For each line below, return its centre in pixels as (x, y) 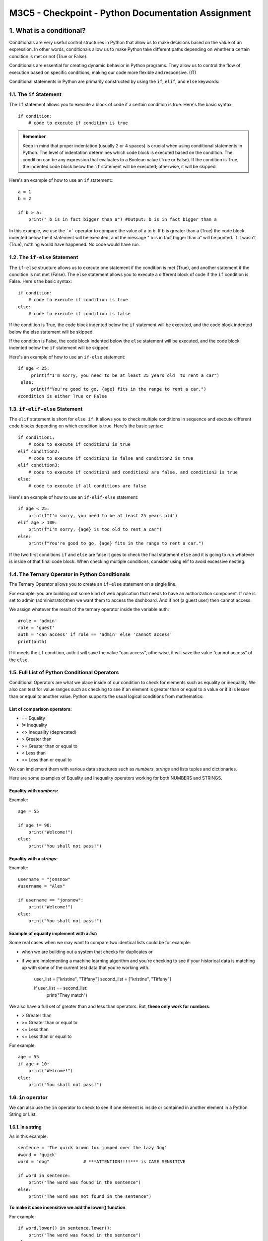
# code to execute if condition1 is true (79, 445)
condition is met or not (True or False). (48, 56)
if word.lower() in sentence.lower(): (65, 1228)
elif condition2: (39, 451)
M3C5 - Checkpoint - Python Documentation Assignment (130, 13)
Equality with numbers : (34, 791)
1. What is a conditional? (47, 31)
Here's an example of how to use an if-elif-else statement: (74, 497)
